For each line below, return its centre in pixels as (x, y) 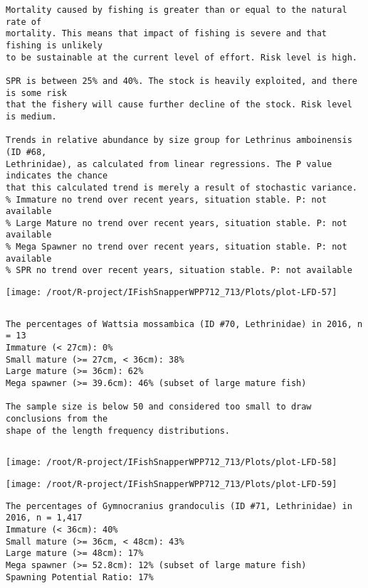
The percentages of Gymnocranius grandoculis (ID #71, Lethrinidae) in (179, 506)
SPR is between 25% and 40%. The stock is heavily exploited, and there (182, 81)
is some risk (36, 93)
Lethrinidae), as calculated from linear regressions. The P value (169, 164)
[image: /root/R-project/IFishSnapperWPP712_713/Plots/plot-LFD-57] (172, 293)
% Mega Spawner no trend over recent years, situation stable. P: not (177, 247)
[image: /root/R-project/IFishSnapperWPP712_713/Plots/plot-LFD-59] (172, 484)
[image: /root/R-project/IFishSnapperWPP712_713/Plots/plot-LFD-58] (172, 463)
